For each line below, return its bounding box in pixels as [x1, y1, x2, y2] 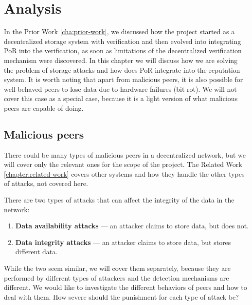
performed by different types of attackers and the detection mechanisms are [4, 272, 229, 283]
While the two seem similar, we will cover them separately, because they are [4, 263, 231, 273]
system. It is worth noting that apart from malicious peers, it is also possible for [4, 74, 243, 84]
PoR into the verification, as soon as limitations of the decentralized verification [4, 45, 242, 56]
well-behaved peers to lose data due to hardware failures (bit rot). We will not [4, 83, 237, 94]
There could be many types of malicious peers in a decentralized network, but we [4, 149, 246, 160]
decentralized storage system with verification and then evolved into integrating [4, 36, 241, 46]
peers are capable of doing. [4, 102, 84, 113]
